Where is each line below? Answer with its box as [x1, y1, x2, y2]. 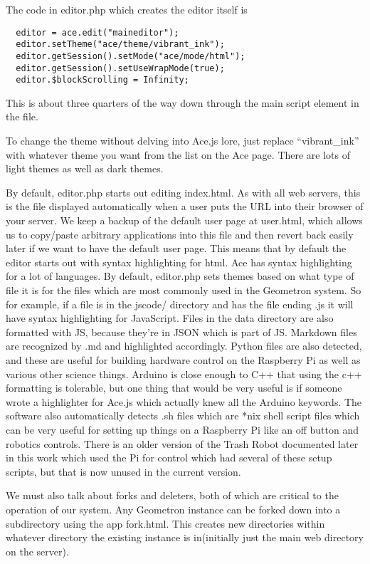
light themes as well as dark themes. [6, 161, 164, 176]
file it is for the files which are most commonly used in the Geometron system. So [6, 283, 361, 297]
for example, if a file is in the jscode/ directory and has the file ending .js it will [6, 296, 354, 311]
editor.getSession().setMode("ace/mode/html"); [16, 51, 245, 61]
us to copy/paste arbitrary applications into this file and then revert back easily [6, 226, 354, 241]
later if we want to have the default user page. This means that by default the [6, 241, 347, 256]
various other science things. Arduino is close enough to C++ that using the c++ [6, 366, 362, 381]
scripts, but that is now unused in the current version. [6, 464, 241, 479]
